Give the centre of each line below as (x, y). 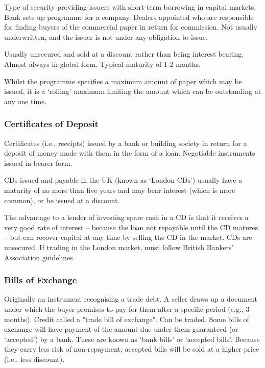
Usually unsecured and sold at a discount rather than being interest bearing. (124, 54)
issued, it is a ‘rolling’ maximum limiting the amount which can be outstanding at (133, 91)
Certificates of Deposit (51, 124)
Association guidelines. (40, 257)
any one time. (26, 101)
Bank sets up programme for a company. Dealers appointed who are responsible (129, 17)
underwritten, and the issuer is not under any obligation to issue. (106, 36)
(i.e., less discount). (34, 359)
